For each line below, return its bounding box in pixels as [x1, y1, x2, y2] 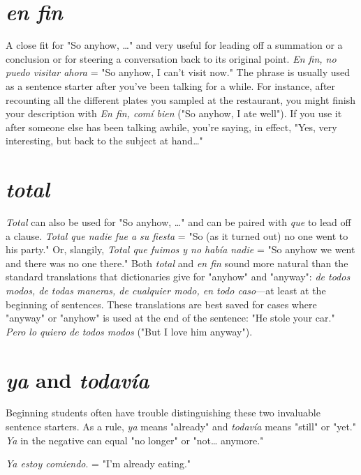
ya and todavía [6, 365, 149, 394]
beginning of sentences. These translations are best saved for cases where [6, 296, 317, 311]
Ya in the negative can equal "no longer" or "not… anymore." [6, 432, 264, 447]
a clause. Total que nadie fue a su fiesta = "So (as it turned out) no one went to [6, 228, 348, 243]
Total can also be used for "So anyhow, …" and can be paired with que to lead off [6, 215, 351, 229]
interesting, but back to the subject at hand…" [6, 133, 203, 148]
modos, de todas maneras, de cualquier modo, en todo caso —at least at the [6, 282, 326, 297]
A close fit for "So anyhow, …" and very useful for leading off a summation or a [6, 38, 343, 52]
